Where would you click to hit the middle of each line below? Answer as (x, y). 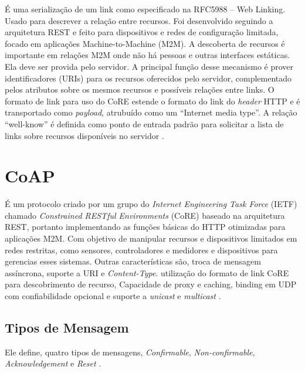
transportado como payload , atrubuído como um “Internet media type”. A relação (151, 112)
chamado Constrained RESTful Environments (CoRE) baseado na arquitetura (145, 215)
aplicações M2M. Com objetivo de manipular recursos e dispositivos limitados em (151, 238)
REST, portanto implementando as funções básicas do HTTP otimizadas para (145, 227)
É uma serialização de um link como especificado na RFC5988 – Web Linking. (145, 9)
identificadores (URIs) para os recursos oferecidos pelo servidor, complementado (148, 78)
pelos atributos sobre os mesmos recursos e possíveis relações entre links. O (140, 89)
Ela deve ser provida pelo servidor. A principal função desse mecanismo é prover (149, 66)
